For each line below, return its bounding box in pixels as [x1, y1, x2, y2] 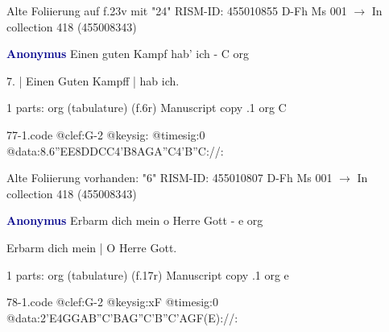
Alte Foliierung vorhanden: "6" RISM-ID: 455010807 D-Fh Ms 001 [6, 169, 333, 186]
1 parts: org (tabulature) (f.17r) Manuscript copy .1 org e [6, 266, 289, 283]
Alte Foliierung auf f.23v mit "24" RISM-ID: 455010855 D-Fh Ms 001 [6, 2, 347, 19]
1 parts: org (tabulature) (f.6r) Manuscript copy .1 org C [6, 99, 287, 116]
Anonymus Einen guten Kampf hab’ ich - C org [6, 45, 250, 62]
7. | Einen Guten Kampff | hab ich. [6, 72, 180, 89]
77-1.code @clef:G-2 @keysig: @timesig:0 [6, 126, 205, 143]
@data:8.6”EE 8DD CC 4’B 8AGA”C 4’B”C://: [6, 142, 224, 159]
